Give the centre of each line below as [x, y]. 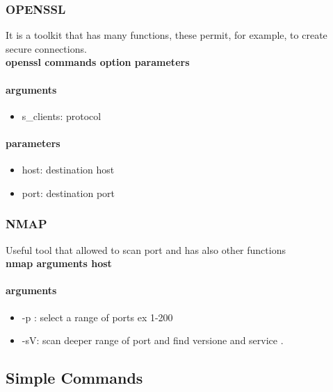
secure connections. [46, 48]
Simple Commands [74, 378]
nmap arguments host [59, 263]
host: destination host [68, 170]
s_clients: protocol [62, 116]
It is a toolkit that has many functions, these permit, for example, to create [166, 35]
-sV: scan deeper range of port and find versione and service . [153, 340]
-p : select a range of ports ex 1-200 [97, 317]
